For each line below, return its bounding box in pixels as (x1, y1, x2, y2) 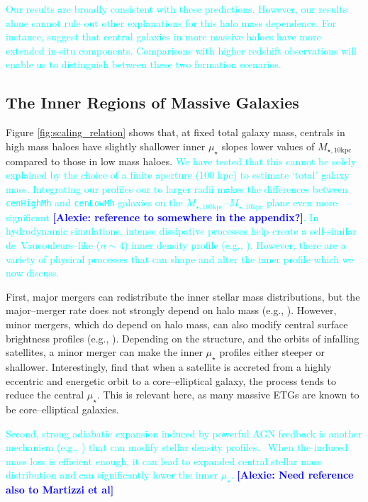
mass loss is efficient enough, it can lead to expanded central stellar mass (6, 453, 322, 468)
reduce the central (6, 387, 84, 402)
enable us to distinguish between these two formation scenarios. (6, 57, 281, 72)
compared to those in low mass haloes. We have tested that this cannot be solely (6, 153, 357, 168)
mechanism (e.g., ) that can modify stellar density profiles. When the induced (6, 440, 348, 454)
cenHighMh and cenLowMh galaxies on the (6, 195, 183, 210)
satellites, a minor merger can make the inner (6, 345, 203, 359)
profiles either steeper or (219, 345, 325, 359)
